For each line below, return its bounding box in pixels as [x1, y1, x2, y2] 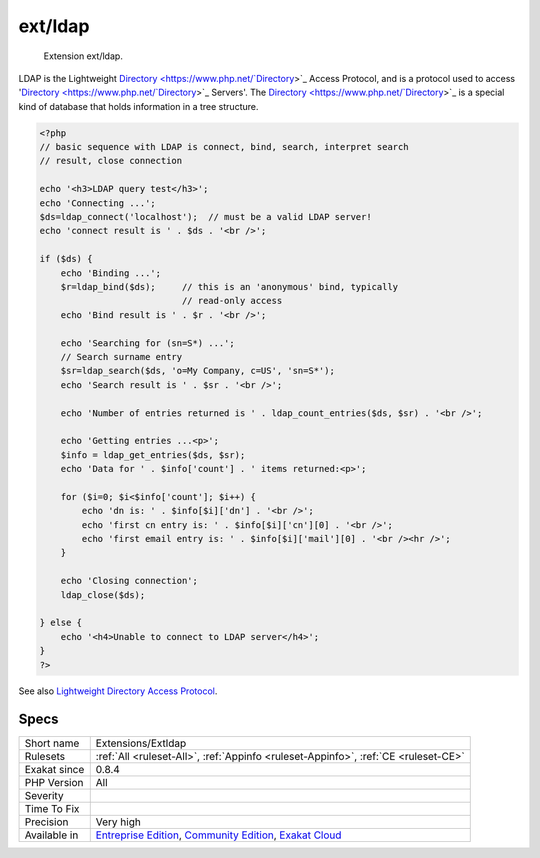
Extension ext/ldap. [43, 50, 124, 62]
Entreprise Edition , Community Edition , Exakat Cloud [95, 828, 342, 842]
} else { [39, 617, 83, 629]
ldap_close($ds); [60, 589, 146, 600]
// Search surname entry [60, 351, 183, 362]
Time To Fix [24, 802, 80, 816]
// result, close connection [39, 155, 183, 167]
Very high [95, 815, 142, 829]
